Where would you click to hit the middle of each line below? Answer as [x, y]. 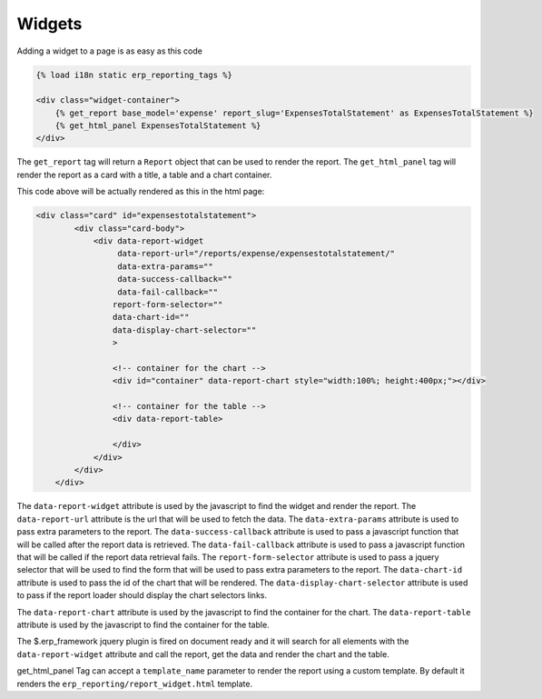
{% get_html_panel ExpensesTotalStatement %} [158, 126]
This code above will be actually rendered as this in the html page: [141, 192]
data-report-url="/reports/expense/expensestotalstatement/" [256, 254]
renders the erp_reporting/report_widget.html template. [135, 684]
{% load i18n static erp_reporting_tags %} [134, 75]
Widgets [49, 24]
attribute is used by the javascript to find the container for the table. [143, 624]
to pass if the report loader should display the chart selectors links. [142, 595]
